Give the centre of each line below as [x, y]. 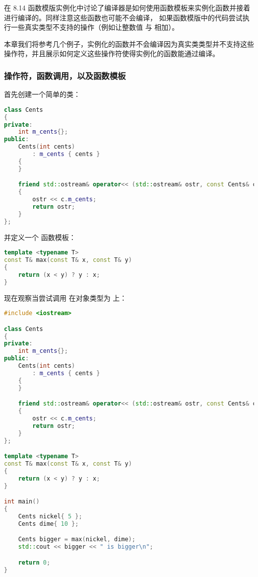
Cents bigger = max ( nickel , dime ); [77, 539]
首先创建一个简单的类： [42, 94]
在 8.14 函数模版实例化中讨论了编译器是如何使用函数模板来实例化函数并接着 [127, 7]
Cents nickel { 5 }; [50, 516]
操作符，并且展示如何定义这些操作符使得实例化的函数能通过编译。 [112, 53]
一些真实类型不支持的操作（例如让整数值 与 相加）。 [95, 27]
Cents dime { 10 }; [48, 524]
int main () [22, 502]
